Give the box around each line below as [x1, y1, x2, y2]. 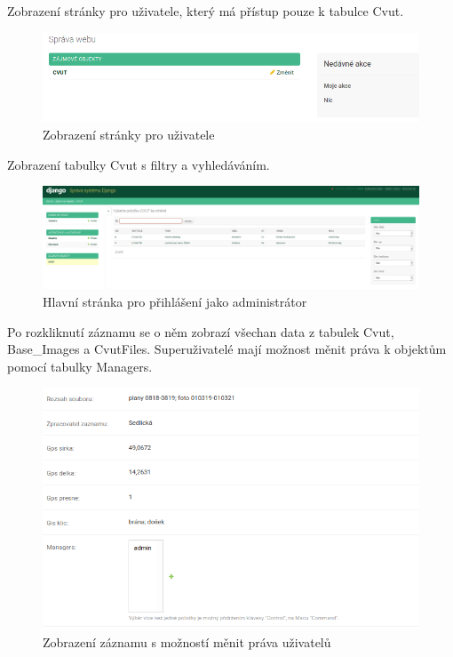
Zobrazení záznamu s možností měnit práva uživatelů [43, 632, 331, 651]
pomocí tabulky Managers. [7, 357, 153, 375]
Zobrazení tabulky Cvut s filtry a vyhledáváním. [7, 155, 270, 173]
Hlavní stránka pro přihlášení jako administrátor [43, 292, 307, 311]
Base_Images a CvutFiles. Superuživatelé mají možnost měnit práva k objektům [7, 340, 447, 358]
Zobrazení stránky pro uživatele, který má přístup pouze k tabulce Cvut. [7, 2, 404, 20]
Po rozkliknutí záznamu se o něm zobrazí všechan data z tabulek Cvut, [7, 322, 394, 341]
